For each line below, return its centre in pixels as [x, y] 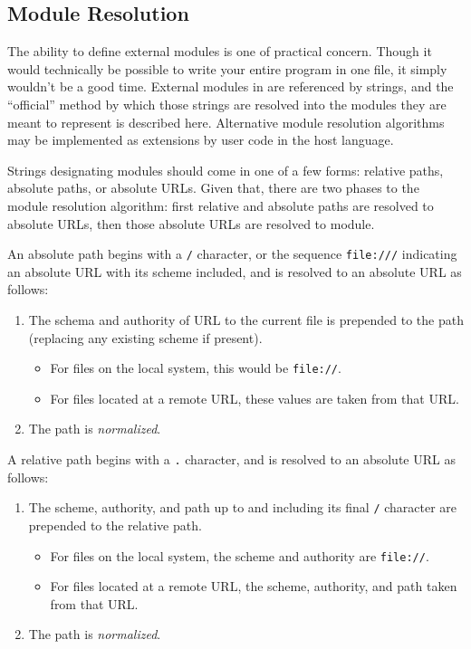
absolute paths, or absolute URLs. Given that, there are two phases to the [213, 188]
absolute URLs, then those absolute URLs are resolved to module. [191, 223]
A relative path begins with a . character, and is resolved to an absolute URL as [231, 459]
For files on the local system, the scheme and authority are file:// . [240, 555]
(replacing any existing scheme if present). [145, 337]
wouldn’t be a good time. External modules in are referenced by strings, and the [231, 86]
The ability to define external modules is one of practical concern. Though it [220, 51]
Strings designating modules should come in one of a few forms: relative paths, [226, 170]
